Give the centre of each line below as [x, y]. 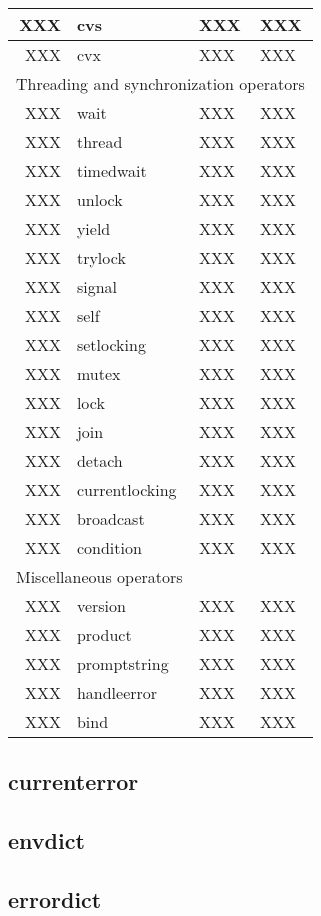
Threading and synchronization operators [160, 83]
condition [109, 547]
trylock [101, 257]
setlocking [111, 344]
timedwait [111, 170]
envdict [46, 840]
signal [97, 286]
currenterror [73, 781]
